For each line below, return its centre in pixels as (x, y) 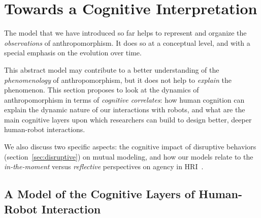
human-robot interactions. (45, 129)
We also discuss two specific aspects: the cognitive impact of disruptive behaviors (130, 147)
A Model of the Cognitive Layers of (100, 194)
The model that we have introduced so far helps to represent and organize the (125, 33)
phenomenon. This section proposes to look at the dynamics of (102, 90)
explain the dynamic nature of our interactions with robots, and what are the (125, 110)
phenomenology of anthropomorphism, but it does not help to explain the (118, 80)
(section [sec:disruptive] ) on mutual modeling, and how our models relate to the (129, 156)
